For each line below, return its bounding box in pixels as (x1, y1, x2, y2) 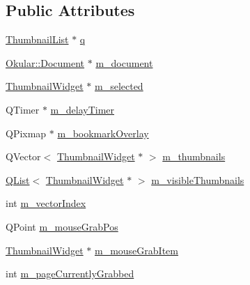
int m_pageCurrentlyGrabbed (6, 266, 134, 281)
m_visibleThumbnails (151, 172, 244, 187)
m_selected (94, 79, 143, 93)
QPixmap (6, 125, 47, 140)
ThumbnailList (6, 32, 69, 47)
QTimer (6, 102, 40, 116)
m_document (95, 55, 153, 70)
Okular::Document (6, 55, 85, 70)
